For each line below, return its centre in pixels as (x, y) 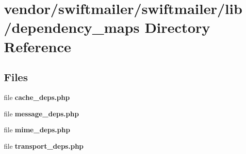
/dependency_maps (72, 27)
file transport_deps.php (44, 146)
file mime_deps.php (37, 130)
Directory (178, 27)
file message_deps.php (41, 113)
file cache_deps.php (37, 97)
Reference (38, 46)
